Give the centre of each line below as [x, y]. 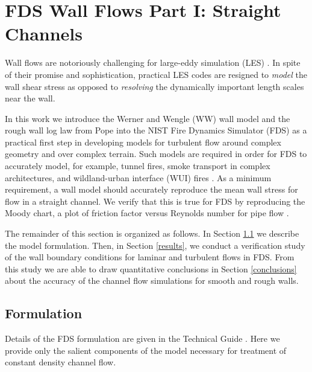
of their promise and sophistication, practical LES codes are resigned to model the [156, 74]
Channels [44, 34]
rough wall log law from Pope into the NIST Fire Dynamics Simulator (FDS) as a [156, 130]
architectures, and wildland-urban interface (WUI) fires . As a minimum [138, 177]
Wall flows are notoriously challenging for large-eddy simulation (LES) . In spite [153, 63]
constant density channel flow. [61, 362]
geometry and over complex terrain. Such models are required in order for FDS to [156, 154]
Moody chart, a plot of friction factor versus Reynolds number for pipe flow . [147, 213]
